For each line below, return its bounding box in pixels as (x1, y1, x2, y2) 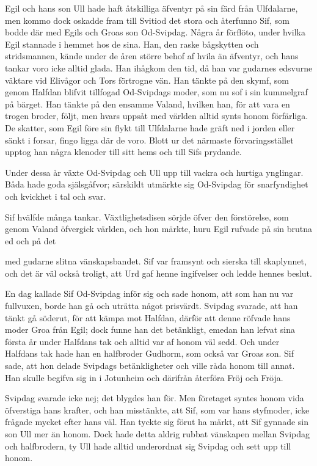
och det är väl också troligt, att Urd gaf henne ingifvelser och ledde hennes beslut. (5, 266, 312, 279)
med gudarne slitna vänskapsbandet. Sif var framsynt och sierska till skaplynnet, (5, 255, 307, 268)
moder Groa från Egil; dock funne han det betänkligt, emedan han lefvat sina (5, 323, 295, 336)
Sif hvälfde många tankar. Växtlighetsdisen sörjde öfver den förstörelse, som (5, 210, 289, 223)
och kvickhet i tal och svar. (5, 189, 106, 202)
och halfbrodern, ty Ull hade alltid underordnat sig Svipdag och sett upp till (5, 439, 291, 452)
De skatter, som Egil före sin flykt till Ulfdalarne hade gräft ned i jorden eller (5, 121, 295, 134)
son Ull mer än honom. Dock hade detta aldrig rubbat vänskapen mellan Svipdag (5, 428, 310, 440)
